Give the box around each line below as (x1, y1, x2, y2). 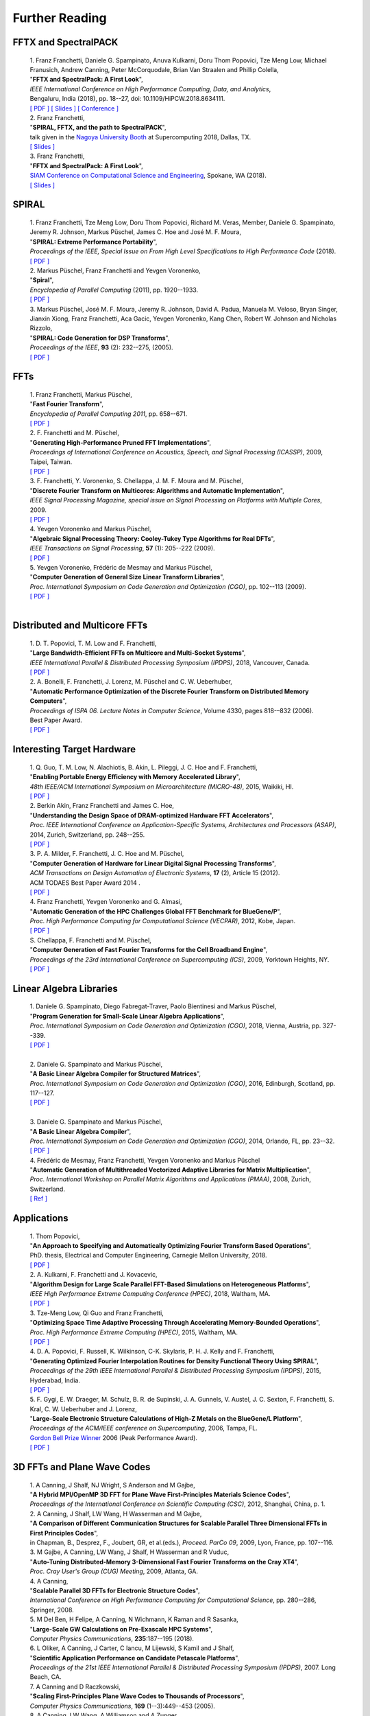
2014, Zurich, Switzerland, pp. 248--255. (29, 831, 145, 839)
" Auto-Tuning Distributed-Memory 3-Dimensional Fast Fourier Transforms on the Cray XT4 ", (29, 1557, 299, 1566)
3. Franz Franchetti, (29, 152, 85, 161)
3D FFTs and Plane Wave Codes (12, 1461, 151, 1473)
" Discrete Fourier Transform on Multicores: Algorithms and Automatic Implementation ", (29, 486, 284, 494)
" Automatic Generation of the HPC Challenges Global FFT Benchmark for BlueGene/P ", (29, 907, 282, 916)
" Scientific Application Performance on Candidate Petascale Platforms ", (29, 1654, 240, 1662)
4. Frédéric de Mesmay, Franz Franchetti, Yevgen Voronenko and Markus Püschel (29, 1156, 260, 1164)
